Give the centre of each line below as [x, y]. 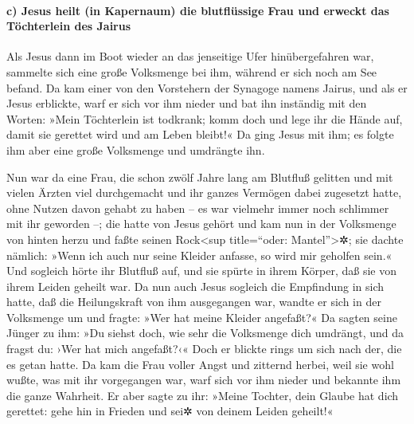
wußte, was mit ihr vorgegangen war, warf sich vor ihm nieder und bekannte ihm [204, 380]
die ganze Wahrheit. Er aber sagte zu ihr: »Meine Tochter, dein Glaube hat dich [203, 395]
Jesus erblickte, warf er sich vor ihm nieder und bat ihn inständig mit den [187, 103]
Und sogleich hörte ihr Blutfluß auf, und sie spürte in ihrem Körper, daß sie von [201, 271]
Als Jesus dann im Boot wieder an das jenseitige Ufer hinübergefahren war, [190, 56]
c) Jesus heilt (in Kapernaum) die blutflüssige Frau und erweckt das [198, 10]
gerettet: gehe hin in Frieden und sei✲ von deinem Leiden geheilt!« [170, 411]
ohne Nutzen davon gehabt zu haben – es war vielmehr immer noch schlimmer [198, 208]
